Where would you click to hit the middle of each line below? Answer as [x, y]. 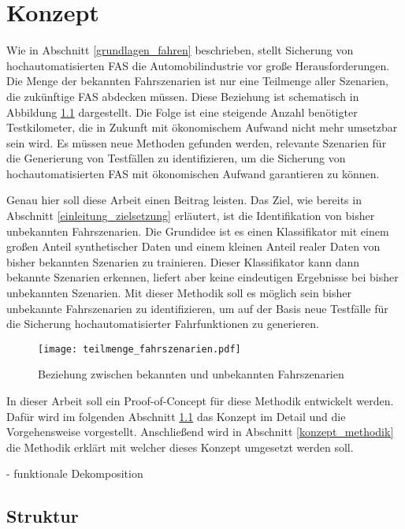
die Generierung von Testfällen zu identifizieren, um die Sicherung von [176, 158]
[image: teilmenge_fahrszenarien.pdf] [139, 349]
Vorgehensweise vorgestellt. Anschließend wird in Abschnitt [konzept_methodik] [200, 432]
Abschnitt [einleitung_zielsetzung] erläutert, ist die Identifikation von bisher [191, 216]
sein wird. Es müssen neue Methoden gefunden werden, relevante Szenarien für [197, 142]
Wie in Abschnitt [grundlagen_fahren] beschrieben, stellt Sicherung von [180, 50]
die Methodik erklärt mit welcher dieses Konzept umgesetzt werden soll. [180, 447]
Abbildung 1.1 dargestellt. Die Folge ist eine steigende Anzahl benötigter [182, 112]
